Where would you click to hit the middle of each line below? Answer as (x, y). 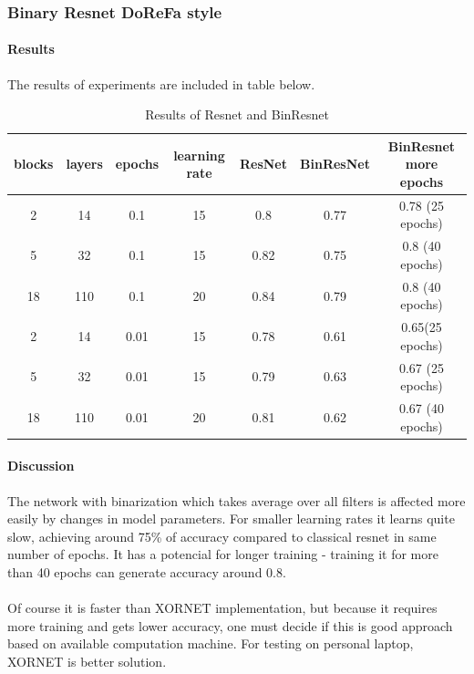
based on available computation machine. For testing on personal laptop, (211, 643)
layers (84, 164)
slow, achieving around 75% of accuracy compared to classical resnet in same (222, 536)
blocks (34, 164)
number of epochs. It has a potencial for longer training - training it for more (223, 554)
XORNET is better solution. (87, 661)
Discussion (41, 466)
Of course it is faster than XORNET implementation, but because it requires (222, 608)
